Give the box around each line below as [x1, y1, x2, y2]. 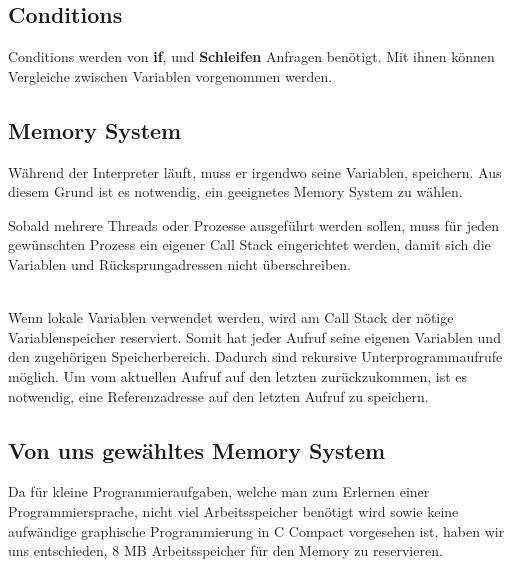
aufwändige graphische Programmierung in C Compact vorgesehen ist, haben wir [8, 520, 505, 541]
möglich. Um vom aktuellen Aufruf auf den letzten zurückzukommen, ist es [8, 365, 468, 386]
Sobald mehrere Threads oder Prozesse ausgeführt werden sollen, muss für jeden [8, 214, 500, 235]
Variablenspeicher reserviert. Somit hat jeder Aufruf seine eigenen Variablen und [8, 326, 501, 347]
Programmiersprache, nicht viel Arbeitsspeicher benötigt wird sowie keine [8, 500, 459, 521]
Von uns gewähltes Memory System [8, 434, 386, 465]
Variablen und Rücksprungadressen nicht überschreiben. [8, 253, 351, 274]
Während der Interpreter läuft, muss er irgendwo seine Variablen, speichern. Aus [8, 161, 502, 182]
